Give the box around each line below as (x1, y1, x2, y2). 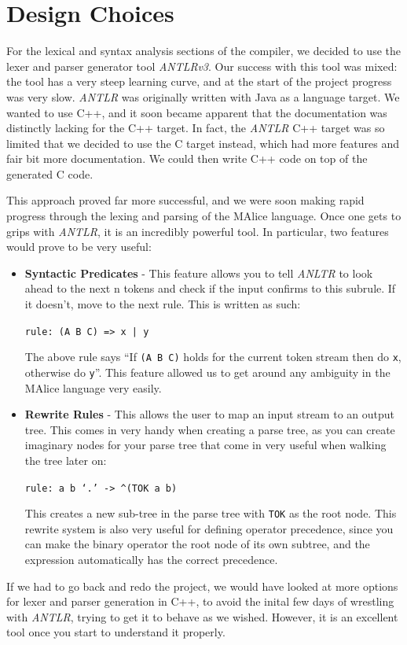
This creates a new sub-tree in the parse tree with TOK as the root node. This (24, 505, 397, 522)
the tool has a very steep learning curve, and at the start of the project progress (6, 73, 392, 90)
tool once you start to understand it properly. (6, 624, 225, 640)
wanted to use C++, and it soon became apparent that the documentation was (6, 104, 387, 120)
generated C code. (6, 165, 93, 182)
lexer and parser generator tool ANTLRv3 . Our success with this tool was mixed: (6, 57, 398, 74)
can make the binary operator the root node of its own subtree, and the (24, 536, 370, 552)
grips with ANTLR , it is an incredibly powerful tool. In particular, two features (6, 223, 389, 239)
